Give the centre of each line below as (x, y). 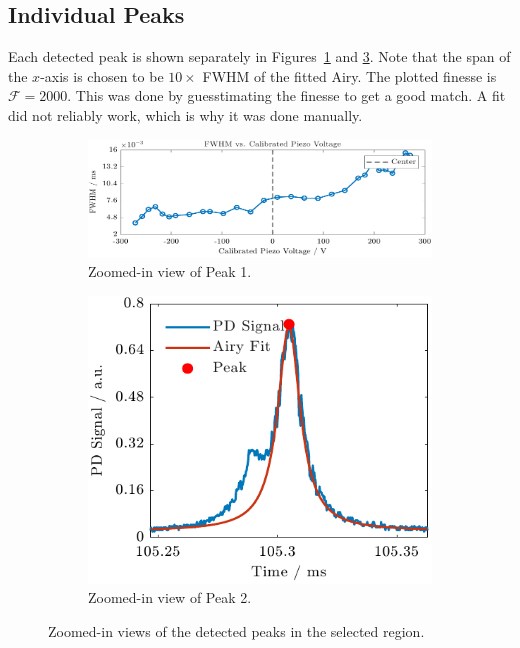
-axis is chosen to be (102, 75)
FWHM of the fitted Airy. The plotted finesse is (349, 75)
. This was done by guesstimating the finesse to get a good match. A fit (286, 95)
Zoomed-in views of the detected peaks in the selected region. (236, 630)
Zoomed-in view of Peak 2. (170, 597)
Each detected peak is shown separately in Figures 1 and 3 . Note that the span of (259, 56)
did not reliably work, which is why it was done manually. (185, 114)
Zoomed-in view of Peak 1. (170, 270)
